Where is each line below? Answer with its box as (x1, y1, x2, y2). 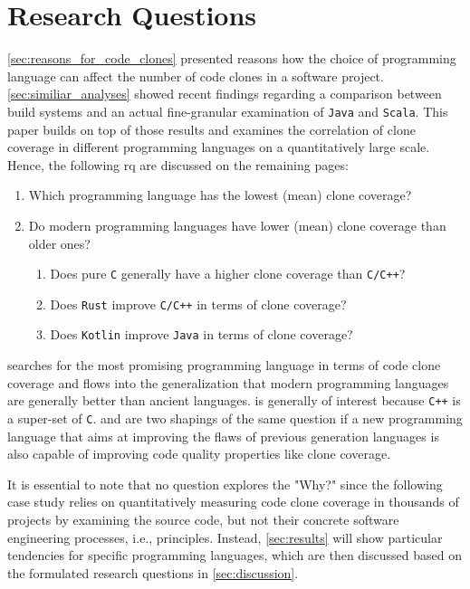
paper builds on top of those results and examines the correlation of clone (7, 119, 416, 138)
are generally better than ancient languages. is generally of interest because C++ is (7, 391, 461, 410)
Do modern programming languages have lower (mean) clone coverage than (28, 215, 446, 234)
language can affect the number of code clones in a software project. (7, 66, 384, 85)
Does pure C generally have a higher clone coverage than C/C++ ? (50, 264, 406, 283)
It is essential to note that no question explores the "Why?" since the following (7, 474, 443, 493)
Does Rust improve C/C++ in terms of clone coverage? (50, 294, 347, 313)
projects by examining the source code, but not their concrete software (7, 509, 399, 528)
